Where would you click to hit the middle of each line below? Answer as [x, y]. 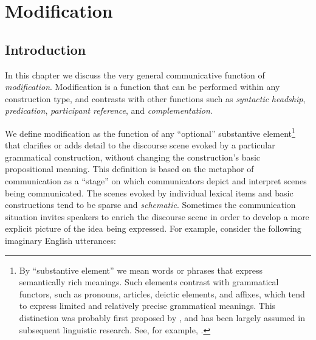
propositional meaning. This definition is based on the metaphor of [129, 169]
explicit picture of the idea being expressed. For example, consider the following [153, 228]
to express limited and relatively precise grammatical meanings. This [147, 306]
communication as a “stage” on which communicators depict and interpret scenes [156, 180]
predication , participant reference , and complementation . [109, 110]
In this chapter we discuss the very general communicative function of [135, 75]
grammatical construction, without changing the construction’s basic [133, 157]
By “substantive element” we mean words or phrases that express [141, 270]
